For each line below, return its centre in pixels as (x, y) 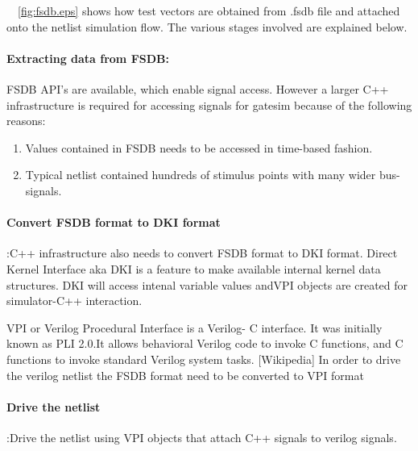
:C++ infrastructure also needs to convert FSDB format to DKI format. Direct (202, 253)
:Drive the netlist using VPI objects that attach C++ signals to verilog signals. (202, 437)
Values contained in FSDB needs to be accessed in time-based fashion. (199, 147)
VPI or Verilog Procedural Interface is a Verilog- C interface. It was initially (195, 327)
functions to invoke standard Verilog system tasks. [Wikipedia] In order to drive (204, 359)
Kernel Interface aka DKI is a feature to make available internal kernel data (194, 268)
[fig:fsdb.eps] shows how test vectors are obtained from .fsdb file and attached (209, 10)
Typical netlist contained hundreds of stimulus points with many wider (201, 175)
